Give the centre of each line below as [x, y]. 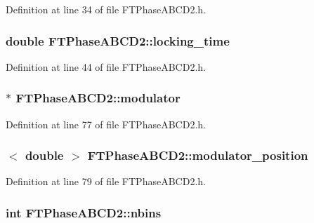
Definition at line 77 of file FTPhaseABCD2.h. [106, 124]
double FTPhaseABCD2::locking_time [118, 40]
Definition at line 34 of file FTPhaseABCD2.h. [106, 9]
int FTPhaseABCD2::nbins [84, 212]
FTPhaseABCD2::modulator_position [198, 155]
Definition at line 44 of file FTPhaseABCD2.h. [106, 66]
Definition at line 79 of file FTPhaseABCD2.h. [106, 181]
